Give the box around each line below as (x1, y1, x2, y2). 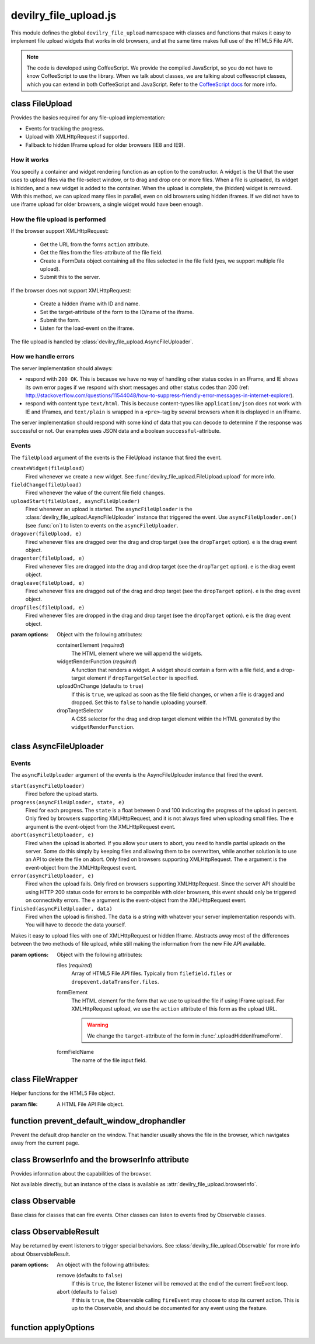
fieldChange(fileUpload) (10, 481, 82, 488)
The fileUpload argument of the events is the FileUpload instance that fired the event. (10, 454, 222, 461)
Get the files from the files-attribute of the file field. (40, 249, 163, 256)
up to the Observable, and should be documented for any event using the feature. (71, 1304, 268, 1311)
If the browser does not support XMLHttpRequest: (10, 287, 131, 294)
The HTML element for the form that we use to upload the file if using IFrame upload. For (71, 997, 285, 1004)
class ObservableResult (10, 1227, 99, 1237)
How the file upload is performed (10, 215, 106, 223)
